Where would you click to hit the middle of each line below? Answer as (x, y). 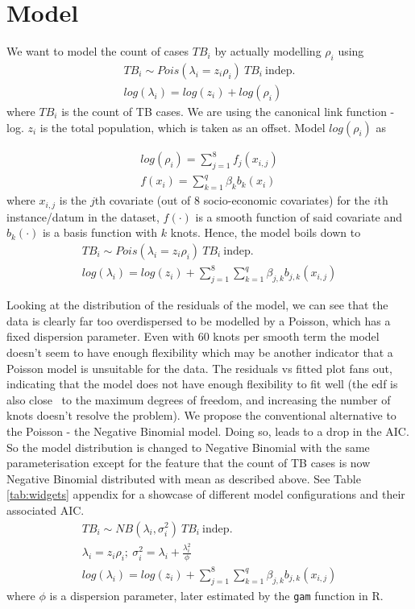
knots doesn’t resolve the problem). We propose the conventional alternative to (201, 415)
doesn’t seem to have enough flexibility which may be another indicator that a (200, 352)
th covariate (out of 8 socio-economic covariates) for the (232, 200)
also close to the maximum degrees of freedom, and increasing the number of (199, 399)
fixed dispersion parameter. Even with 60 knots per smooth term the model (193, 336)
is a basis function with (100, 232)
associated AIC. (46, 510)
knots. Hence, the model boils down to (266, 232)
